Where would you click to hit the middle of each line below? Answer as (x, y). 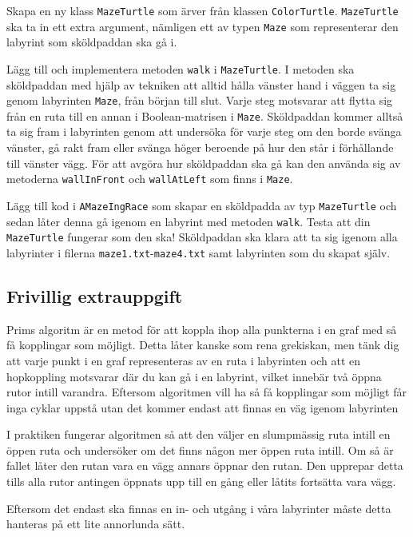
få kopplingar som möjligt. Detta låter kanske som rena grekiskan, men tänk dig (203, 345)
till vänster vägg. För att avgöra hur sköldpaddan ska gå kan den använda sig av (204, 163)
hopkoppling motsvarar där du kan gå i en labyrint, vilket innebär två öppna (194, 376)
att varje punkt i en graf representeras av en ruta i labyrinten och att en (183, 360)
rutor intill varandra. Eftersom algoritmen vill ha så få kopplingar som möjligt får (206, 392)
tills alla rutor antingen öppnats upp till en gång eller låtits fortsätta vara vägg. (201, 481)
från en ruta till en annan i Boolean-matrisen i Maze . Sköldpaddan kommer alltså (205, 115)
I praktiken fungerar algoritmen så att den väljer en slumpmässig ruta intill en (199, 434)
